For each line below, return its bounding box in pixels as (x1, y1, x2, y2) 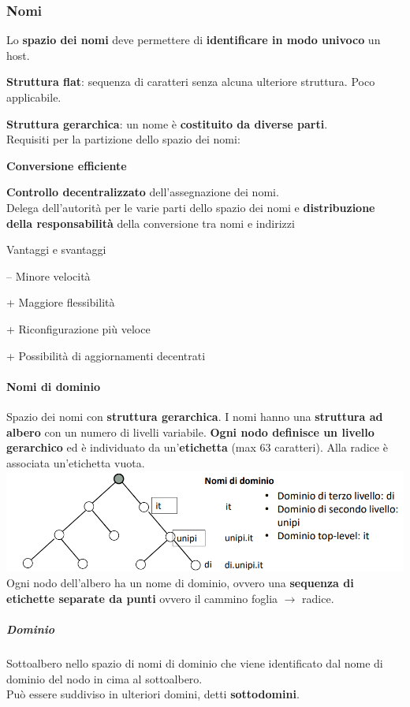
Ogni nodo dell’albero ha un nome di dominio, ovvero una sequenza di (6, 575, 354, 591)
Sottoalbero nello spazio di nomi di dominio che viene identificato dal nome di (6, 655, 383, 672)
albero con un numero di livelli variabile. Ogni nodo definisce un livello (6, 423, 375, 440)
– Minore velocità (6, 267, 91, 284)
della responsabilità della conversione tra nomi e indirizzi (6, 214, 295, 231)
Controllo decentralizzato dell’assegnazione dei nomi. (6, 184, 279, 200)
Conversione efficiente (6, 157, 127, 173)
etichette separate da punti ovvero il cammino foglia (6, 590, 278, 606)
